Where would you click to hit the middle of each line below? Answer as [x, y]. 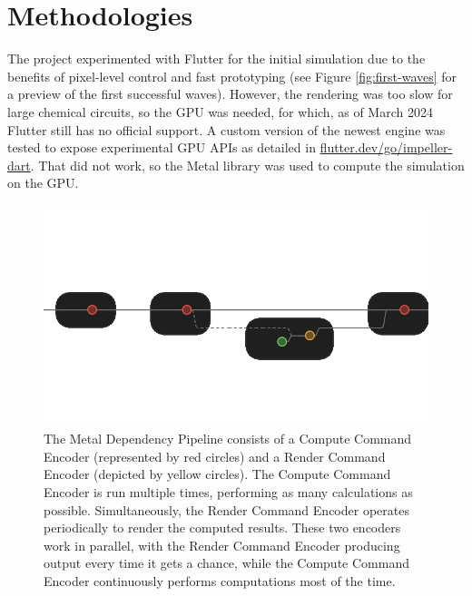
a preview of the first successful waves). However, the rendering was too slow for [230, 94]
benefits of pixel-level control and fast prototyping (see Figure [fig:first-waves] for [232, 76]
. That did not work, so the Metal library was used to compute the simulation [247, 165]
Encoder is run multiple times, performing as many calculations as [228, 491]
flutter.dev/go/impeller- [386, 147]
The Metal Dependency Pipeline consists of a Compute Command [228, 439]
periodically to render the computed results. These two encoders [222, 528]
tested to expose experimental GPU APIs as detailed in [162, 147]
